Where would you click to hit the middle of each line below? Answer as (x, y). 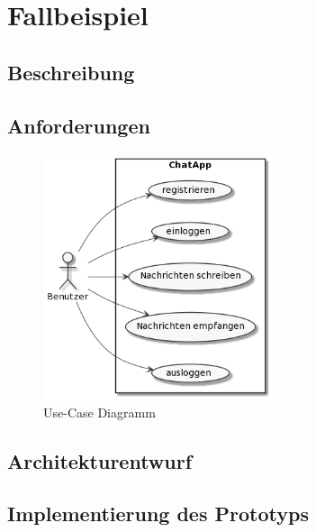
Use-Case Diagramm (99, 412)
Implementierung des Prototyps (158, 514)
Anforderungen (79, 125)
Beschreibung (71, 72)
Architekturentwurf (100, 460)
